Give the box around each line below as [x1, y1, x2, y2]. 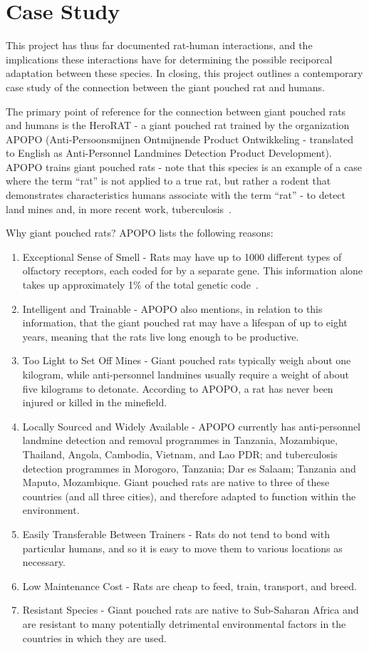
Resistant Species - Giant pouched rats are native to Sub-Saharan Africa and [22, 602, 359, 617]
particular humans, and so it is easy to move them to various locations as [22, 540, 343, 555]
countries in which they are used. [22, 630, 167, 645]
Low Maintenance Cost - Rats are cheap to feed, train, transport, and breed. [22, 578, 357, 593]
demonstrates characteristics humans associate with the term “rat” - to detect [6, 187, 346, 202]
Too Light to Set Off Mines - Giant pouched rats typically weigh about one [22, 353, 351, 368]
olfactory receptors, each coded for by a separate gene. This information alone [22, 263, 363, 278]
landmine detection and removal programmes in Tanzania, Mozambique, [22, 433, 338, 448]
